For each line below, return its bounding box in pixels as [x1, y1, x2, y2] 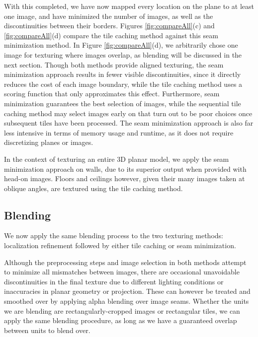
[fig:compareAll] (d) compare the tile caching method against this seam [4, 30, 218, 40]
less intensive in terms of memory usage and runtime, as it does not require [4, 127, 234, 137]
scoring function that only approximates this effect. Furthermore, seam [4, 88, 220, 99]
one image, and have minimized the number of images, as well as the [4, 10, 213, 21]
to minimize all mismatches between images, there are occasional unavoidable [4, 267, 240, 277]
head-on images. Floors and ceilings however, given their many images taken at [4, 173, 245, 184]
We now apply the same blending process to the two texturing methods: [4, 230, 223, 241]
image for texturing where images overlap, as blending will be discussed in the [4, 49, 242, 60]
